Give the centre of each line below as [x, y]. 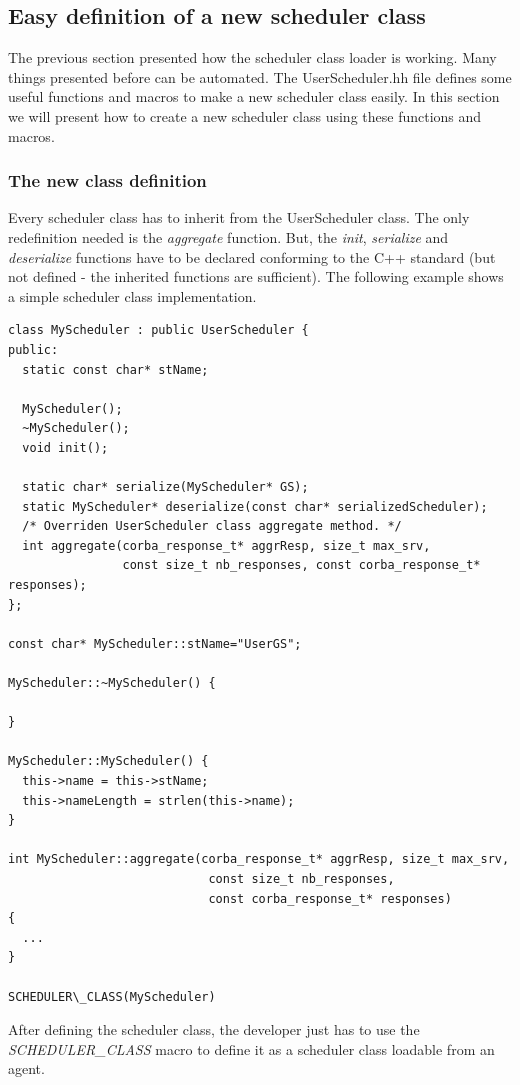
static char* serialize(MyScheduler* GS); [165, 487]
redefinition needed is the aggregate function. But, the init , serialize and [228, 236]
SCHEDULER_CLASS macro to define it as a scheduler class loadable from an [251, 1048]
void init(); [65, 447]
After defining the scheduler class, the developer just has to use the [214, 1029]
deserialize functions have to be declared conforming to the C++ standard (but [252, 256]
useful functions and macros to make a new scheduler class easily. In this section [254, 96]
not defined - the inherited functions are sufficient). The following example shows [256, 276]
